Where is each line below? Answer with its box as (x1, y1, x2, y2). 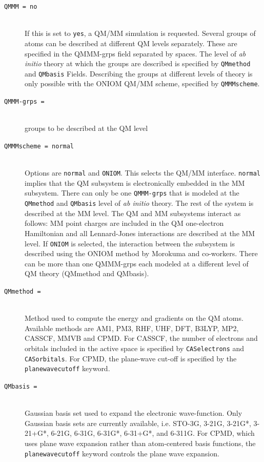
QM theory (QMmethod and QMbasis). (25, 268, 149, 279)
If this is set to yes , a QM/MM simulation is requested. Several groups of (25, 28, 256, 38)
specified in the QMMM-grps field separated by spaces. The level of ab (25, 48, 246, 59)
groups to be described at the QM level (25, 123, 148, 133)
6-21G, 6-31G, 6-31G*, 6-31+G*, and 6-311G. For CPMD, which (51, 428, 255, 438)
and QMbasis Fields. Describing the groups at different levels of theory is (25, 68, 253, 79)
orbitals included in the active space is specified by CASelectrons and (25, 342, 245, 353)
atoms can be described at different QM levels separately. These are (25, 37, 237, 48)
